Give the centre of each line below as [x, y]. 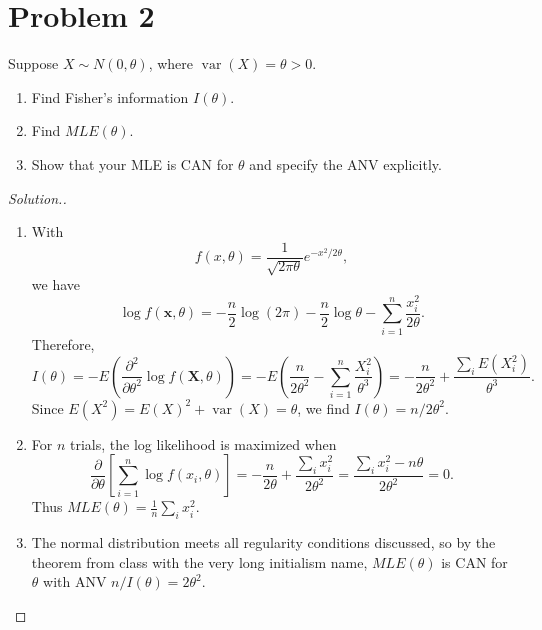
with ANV [75, 581]
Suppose [33, 63]
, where [170, 63]
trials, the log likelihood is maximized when [203, 443]
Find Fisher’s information [110, 96]
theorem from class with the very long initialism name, [199, 561]
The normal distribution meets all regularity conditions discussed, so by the [263, 542]
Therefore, [63, 343]
